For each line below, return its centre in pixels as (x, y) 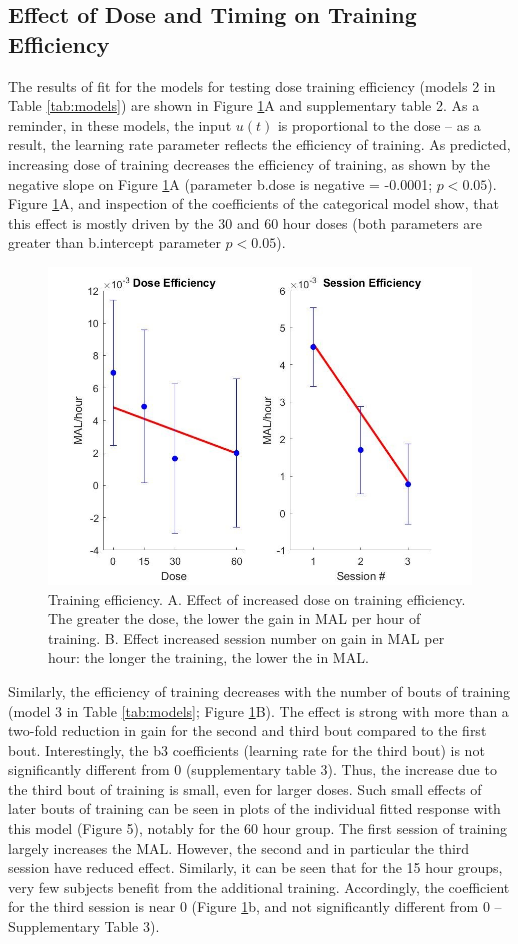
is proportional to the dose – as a (379, 124)
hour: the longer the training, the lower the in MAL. (208, 657)
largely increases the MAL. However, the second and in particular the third (239, 847)
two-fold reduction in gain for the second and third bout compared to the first (247, 730)
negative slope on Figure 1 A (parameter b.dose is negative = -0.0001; (220, 183)
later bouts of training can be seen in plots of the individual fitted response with (254, 808)
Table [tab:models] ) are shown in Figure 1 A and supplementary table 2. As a (244, 105)
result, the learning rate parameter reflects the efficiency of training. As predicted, (259, 144)
